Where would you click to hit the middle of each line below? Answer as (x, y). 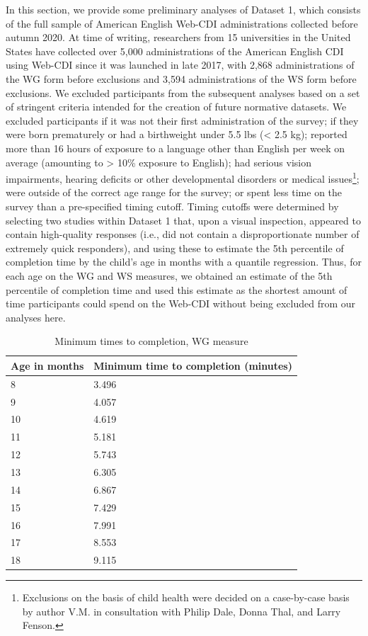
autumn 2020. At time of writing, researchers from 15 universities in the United (178, 37)
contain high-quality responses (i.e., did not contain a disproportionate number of (183, 234)
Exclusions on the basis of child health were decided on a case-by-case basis (186, 597)
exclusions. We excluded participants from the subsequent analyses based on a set (183, 92)
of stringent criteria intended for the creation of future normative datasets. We (176, 107)
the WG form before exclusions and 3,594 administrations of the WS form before (181, 78)
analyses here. (36, 317)
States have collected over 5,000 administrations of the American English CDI (175, 51)
